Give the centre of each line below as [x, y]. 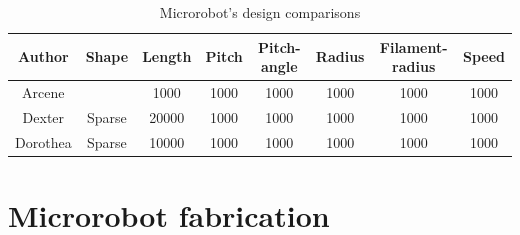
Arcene [43, 92]
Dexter [43, 116]
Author [43, 56]
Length [167, 56]
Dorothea [43, 141]
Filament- [413, 46]
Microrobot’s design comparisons [260, 12]
